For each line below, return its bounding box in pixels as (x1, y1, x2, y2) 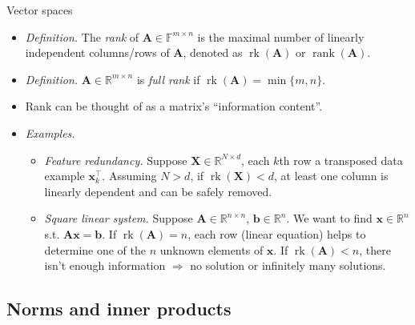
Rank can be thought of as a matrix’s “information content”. (25, 98, 323, 114)
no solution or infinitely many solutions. (190, 257, 386, 274)
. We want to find (286, 210, 373, 227)
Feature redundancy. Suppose (44, 151, 187, 168)
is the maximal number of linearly (197, 28, 365, 45)
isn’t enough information (44, 257, 166, 274)
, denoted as (183, 44, 243, 61)
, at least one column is (274, 167, 389, 184)
